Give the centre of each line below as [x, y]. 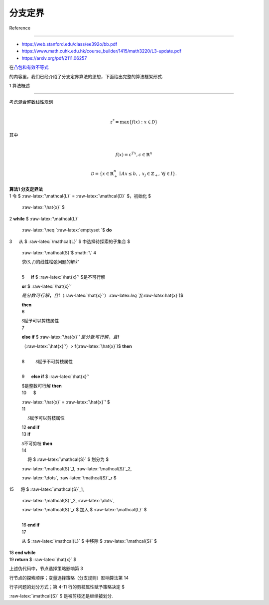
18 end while [22, 552]
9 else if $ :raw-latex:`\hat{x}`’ [56, 377]
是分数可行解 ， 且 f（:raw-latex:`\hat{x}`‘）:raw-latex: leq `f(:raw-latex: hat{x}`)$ [103, 296]
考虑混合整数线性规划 [31, 102]
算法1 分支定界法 [26, 189]
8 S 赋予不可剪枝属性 [47, 361]
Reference [20, 28]
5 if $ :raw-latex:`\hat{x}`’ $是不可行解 [64, 277]
